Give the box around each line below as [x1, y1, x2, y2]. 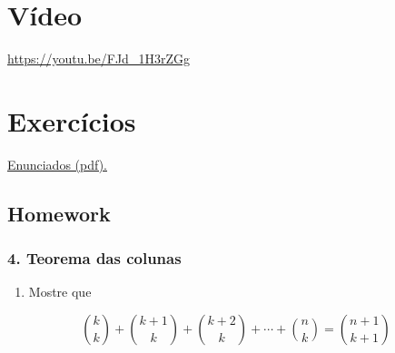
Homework [7, 199, 111, 227]
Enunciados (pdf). [7, 154, 107, 173]
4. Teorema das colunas [7, 247, 182, 270]
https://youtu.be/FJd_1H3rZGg [7, 49, 190, 68]
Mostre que [28, 282, 92, 301]
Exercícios [7, 102, 136, 139]
